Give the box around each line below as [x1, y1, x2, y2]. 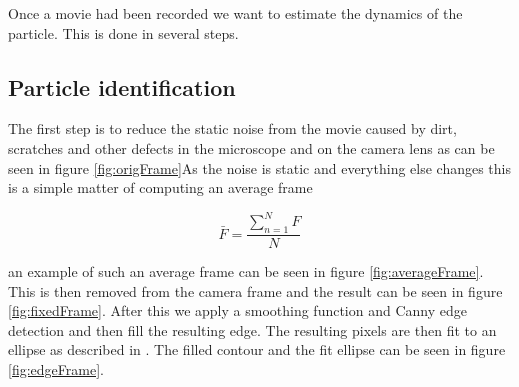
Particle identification [8, 71, 236, 102]
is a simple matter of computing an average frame [8, 177, 313, 198]
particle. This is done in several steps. [8, 22, 239, 43]
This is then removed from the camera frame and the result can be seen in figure [8, 280, 503, 301]
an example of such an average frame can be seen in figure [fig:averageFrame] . [8, 261, 484, 282]
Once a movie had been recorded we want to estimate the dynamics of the [8, 3, 463, 23]
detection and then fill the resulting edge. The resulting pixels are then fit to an [8, 319, 497, 340]
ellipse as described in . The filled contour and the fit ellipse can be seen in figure [8, 339, 506, 360]
